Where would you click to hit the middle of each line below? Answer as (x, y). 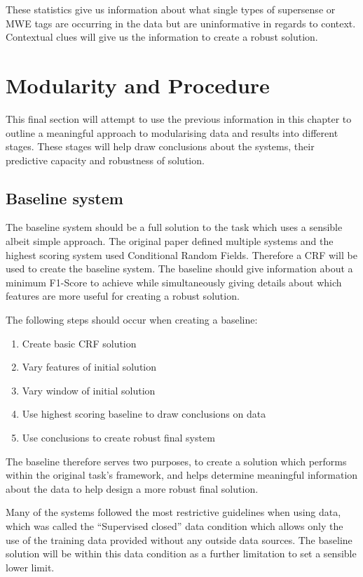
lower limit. (30, 567)
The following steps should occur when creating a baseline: (132, 320)
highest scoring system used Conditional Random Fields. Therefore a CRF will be (181, 254)
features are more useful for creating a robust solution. (123, 296)
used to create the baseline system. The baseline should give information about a (179, 268)
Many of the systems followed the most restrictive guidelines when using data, (173, 512)
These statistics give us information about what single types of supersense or (171, 9)
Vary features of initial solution (89, 367)
